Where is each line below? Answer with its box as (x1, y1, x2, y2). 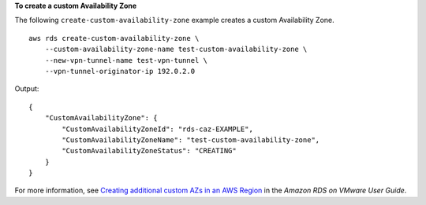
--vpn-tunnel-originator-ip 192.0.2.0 (44, 67, 196, 75)
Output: (14, 84, 39, 93)
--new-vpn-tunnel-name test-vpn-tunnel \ (44, 56, 208, 64)
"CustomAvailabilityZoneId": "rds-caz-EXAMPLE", (62, 124, 254, 134)
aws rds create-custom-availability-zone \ (28, 34, 200, 42)
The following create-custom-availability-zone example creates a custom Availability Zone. (14, 16, 334, 25)
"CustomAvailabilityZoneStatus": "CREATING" (62, 146, 237, 156)
